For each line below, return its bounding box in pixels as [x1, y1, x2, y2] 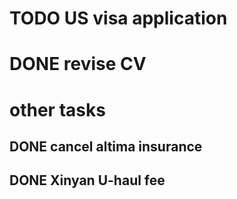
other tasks [9, 98, 106, 121]
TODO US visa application [9, 7, 228, 30]
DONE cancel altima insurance [9, 138, 203, 155]
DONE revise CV [9, 53, 147, 76]
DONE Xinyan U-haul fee [9, 172, 166, 189]
